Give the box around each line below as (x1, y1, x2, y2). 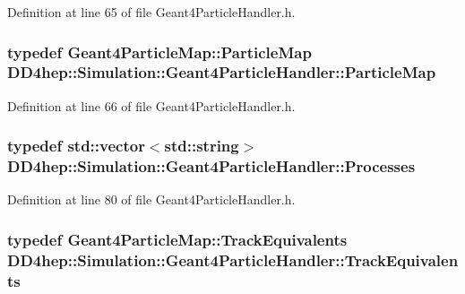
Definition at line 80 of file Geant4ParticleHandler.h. (7, 190, 296, 209)
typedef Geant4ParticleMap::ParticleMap (7, 40, 312, 63)
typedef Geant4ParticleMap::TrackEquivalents (7, 228, 348, 250)
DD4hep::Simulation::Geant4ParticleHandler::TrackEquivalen (7, 248, 459, 271)
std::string (164, 134, 239, 157)
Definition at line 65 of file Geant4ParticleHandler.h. (7, 3, 296, 21)
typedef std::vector (7, 134, 145, 157)
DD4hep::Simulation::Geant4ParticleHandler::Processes (7, 155, 416, 177)
